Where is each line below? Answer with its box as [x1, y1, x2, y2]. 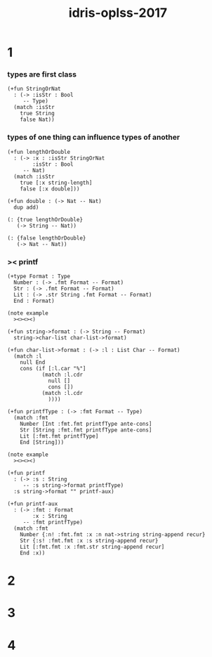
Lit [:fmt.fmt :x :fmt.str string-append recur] [20, 543, 165, 551]
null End [20, 359, 46, 366]
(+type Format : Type [7, 273, 71, 280]
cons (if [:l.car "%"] [20, 365, 86, 372]
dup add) [13, 204, 39, 211]
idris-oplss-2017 [68, 5, 168, 21]
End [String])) [20, 439, 65, 446]
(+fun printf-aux [7, 500, 58, 507]
